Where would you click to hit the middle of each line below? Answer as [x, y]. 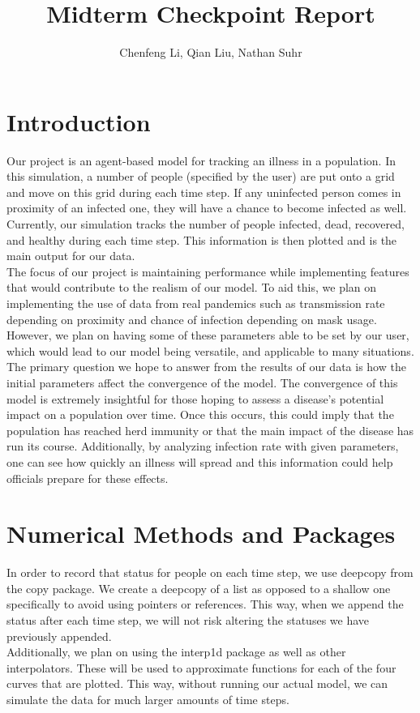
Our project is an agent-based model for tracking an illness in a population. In [201, 160]
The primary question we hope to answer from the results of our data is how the [206, 367]
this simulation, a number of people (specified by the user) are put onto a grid [201, 176]
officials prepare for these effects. [88, 478]
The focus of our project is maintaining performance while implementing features [208, 271]
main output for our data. [71, 256]
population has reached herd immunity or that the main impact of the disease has [210, 430]
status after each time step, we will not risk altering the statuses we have [188, 620]
